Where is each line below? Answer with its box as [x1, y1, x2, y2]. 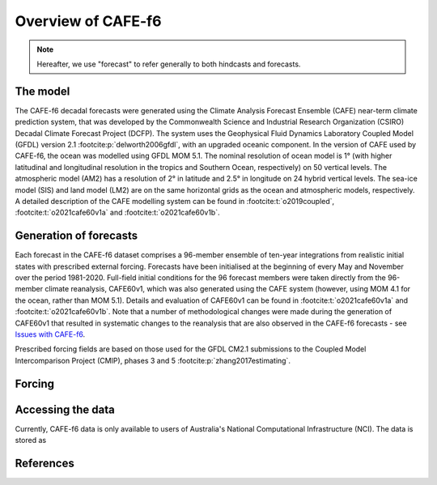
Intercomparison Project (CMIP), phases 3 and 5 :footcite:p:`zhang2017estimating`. [15, 355, 291, 365]
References [15, 456, 74, 470]
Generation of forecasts [15, 229, 138, 243]
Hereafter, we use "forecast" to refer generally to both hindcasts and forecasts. [36, 59, 301, 69]
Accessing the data [15, 402, 115, 416]
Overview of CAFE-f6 [15, 12, 162, 30]
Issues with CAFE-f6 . [15, 330, 86, 339]
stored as [15, 436, 47, 445]
